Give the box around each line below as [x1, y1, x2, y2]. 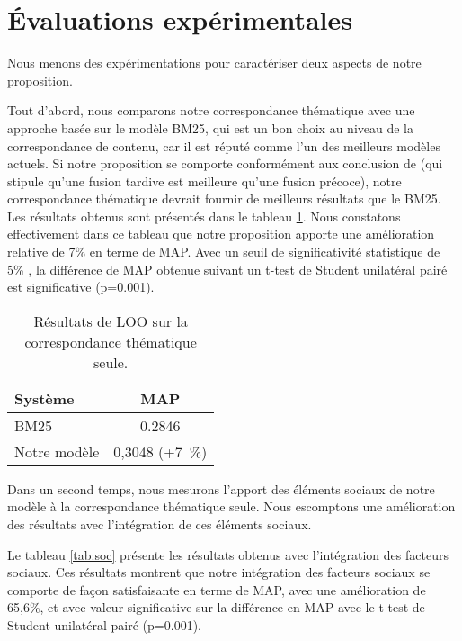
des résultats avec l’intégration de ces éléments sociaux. [7, 515, 312, 534]
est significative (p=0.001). [7, 277, 155, 296]
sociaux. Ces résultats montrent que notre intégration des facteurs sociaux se [7, 563, 431, 582]
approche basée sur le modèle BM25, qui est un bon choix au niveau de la [7, 118, 413, 137]
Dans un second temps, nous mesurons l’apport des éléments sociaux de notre [7, 479, 435, 498]
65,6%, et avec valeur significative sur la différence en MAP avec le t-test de [7, 598, 425, 617]
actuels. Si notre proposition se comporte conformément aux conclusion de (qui [7, 154, 443, 173]
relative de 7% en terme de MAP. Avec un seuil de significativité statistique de [7, 242, 440, 261]
